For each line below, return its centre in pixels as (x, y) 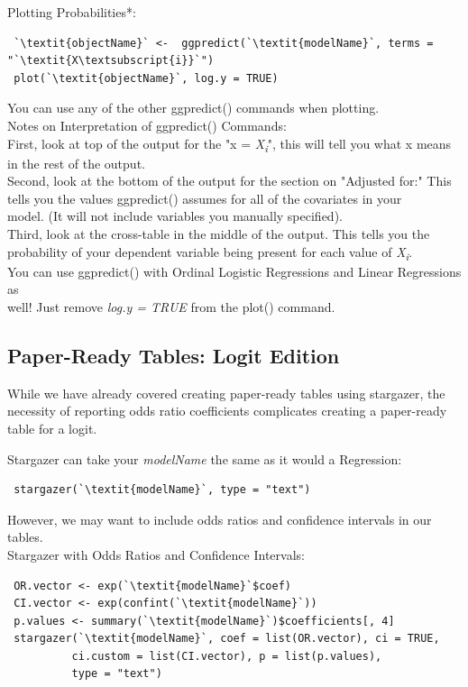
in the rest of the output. (76, 163)
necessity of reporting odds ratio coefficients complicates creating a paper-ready (227, 411)
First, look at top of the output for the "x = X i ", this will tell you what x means (229, 144)
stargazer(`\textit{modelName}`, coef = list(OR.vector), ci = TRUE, (227, 639)
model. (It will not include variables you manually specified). (175, 216)
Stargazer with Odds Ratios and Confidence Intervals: (156, 554)
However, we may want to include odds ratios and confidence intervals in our (220, 519)
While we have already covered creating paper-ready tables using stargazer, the (226, 393)
